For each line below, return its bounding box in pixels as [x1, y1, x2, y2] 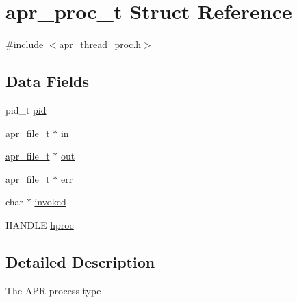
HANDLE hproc [5, 217, 74, 231]
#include [5, 37, 44, 51]
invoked [34, 194, 66, 209]
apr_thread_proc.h [59, 37, 142, 51]
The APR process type [5, 283, 101, 297]
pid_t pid [5, 102, 47, 116]
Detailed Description [5, 251, 155, 272]
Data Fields [5, 71, 90, 92]
